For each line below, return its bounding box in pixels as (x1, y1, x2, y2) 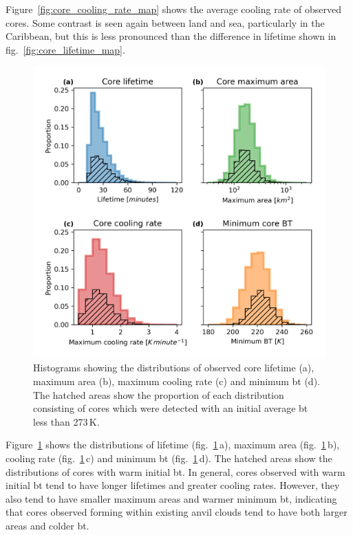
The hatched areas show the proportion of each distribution (33, 387, 284, 402)
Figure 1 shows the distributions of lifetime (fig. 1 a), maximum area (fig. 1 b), (6, 437, 340, 452)
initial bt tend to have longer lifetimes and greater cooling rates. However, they (6, 478, 340, 492)
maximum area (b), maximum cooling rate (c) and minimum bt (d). (33, 373, 320, 388)
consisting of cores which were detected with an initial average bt (33, 401, 308, 415)
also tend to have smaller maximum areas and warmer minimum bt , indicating (6, 491, 337, 505)
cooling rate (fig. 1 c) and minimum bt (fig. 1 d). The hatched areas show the (6, 450, 332, 465)
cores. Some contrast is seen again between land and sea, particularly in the (6, 15, 325, 30)
